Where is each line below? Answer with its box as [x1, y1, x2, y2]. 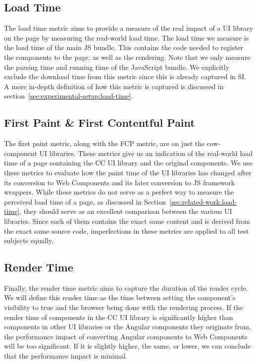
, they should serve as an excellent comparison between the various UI [19, 206, 232, 216]
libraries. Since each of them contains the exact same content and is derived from [4, 215, 251, 226]
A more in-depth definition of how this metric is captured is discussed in [4, 81, 224, 91]
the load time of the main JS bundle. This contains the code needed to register [4, 42, 244, 52]
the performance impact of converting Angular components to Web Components [4, 331, 248, 341]
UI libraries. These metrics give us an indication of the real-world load [39, 148, 253, 158]
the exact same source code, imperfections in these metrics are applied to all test [4, 225, 249, 236]
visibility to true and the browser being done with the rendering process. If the [4, 302, 243, 312]
